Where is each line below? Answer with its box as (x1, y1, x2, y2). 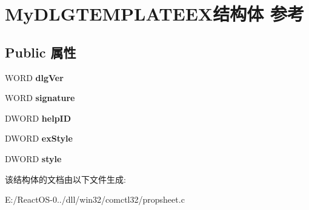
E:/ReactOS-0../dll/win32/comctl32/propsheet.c (5, 193, 185, 206)
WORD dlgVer (5, 71, 64, 84)
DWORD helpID (5, 111, 71, 124)
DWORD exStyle (5, 132, 73, 145)
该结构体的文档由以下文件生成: (5, 172, 126, 185)
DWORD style (5, 152, 62, 165)
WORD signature (5, 91, 75, 104)
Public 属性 (5, 42, 76, 61)
